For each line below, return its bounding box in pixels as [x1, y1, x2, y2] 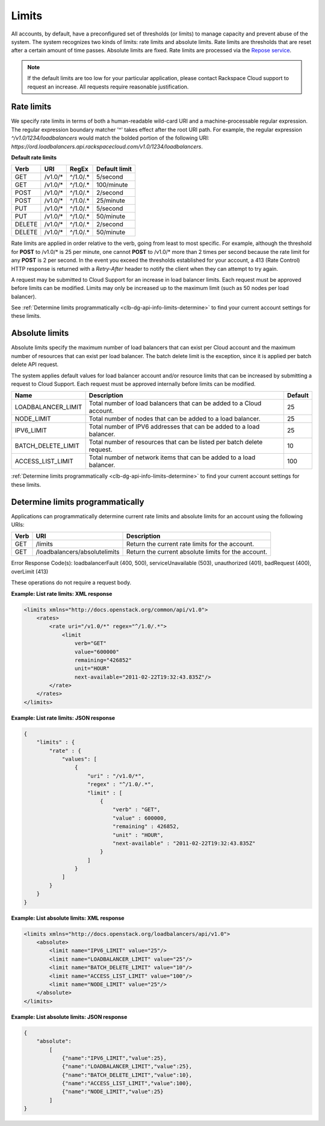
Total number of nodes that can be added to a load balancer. [88, 415, 261, 423]
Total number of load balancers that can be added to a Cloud [88, 399, 262, 407]
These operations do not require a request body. [11, 579, 132, 586]
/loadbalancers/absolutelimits [36, 548, 120, 556]
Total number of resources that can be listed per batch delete [88, 438, 263, 447]
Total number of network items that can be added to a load [88, 453, 256, 462]
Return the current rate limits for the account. [126, 540, 255, 548]
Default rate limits [11, 153, 57, 161]
